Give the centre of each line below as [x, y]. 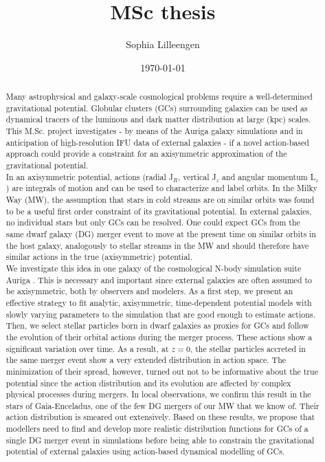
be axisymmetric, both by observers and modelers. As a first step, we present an [149, 291]
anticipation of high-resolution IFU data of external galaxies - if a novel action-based [157, 142]
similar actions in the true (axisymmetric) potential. [99, 257]
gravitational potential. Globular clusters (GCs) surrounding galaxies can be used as [157, 108]
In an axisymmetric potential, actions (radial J [89, 176]
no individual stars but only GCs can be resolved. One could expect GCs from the [153, 222]
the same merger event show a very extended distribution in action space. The [146, 360]
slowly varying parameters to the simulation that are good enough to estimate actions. [160, 314]
